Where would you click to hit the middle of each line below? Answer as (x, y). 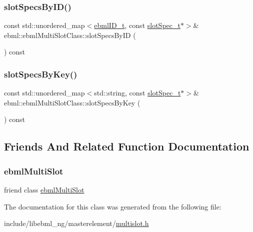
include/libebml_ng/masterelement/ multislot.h (76, 223)
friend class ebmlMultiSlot (44, 189)
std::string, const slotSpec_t (137, 93)
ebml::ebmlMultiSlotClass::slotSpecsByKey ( (72, 102)
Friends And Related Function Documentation (127, 146)
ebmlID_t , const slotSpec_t (137, 25)
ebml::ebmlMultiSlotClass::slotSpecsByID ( (70, 35)
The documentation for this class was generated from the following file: (113, 206)
